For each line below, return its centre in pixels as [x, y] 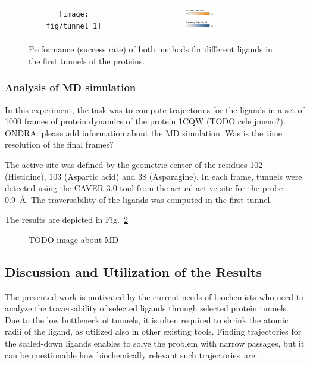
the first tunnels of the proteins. [87, 60]
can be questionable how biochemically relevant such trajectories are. [131, 355]
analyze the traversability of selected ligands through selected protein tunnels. [147, 308]
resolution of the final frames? [59, 144]
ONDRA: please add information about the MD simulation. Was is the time [144, 132]
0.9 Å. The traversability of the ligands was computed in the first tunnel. [139, 199]
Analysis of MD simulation [71, 87]
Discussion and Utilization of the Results [134, 271]
